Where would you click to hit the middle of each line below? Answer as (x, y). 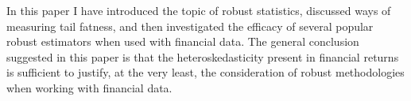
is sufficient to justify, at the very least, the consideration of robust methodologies (205, 72)
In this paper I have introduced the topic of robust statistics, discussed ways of (199, 10)
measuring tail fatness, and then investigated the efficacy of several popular (190, 26)
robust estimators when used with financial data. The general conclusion (183, 41)
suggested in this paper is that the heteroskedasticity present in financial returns (203, 56)
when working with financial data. (89, 87)
